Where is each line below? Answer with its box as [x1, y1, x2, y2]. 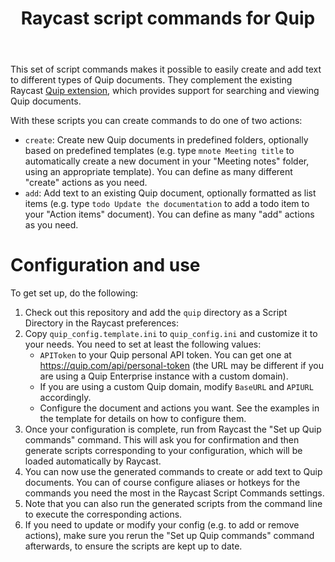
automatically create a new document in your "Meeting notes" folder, [24, 155, 310, 167]
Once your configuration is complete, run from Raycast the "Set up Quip [24, 423, 322, 436]
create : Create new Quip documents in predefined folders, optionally [24, 134, 309, 146]
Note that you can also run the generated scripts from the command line [24, 498, 323, 510]
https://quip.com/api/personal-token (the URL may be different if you [39, 360, 324, 372]
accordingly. [39, 392, 92, 404]
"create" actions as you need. [24, 177, 148, 189]
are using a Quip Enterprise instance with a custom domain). [39, 370, 289, 382]
